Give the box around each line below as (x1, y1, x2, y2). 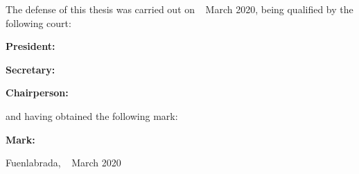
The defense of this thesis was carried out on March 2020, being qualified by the (6, 2, 353, 16)
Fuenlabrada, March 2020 (6, 155, 121, 170)
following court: (6, 15, 71, 30)
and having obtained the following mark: (6, 108, 178, 123)
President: (6, 39, 55, 53)
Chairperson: (6, 85, 69, 100)
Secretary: (6, 62, 55, 76)
